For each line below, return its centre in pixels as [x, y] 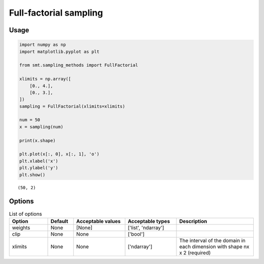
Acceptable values [98, 221]
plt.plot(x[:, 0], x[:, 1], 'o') [59, 154]
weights [21, 227]
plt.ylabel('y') [39, 168]
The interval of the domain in [212, 241]
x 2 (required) [195, 253]
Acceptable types [149, 221]
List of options [26, 214]
